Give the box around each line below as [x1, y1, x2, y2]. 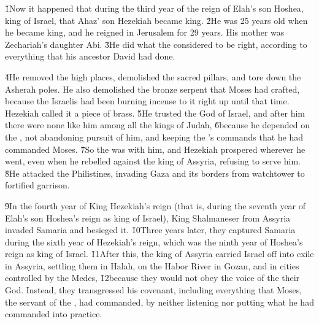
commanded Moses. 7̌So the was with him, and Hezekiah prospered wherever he [5, 142, 306, 155]
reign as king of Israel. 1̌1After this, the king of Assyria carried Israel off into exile [5, 247, 314, 260]
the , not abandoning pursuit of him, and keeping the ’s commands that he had [5, 130, 304, 143]
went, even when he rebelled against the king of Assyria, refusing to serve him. [5, 155, 301, 168]
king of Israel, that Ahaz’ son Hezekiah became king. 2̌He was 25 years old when [5, 13, 308, 26]
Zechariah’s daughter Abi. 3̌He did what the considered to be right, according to [5, 37, 307, 50]
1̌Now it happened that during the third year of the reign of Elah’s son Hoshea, [5, 2, 304, 14]
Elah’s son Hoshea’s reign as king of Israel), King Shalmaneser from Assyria [5, 211, 291, 224]
